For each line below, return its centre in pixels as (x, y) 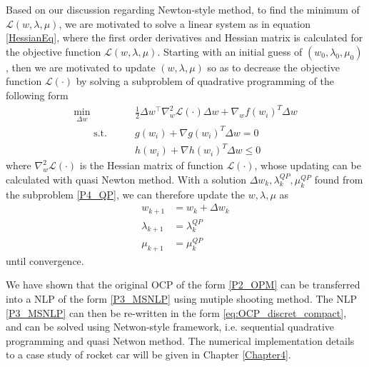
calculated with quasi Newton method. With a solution (126, 179)
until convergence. (45, 260)
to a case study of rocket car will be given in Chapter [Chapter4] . (148, 355)
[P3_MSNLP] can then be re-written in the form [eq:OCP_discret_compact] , (176, 312)
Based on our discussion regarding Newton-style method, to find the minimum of (183, 9)
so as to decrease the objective (273, 67)
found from (339, 179)
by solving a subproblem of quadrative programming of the (205, 81)
